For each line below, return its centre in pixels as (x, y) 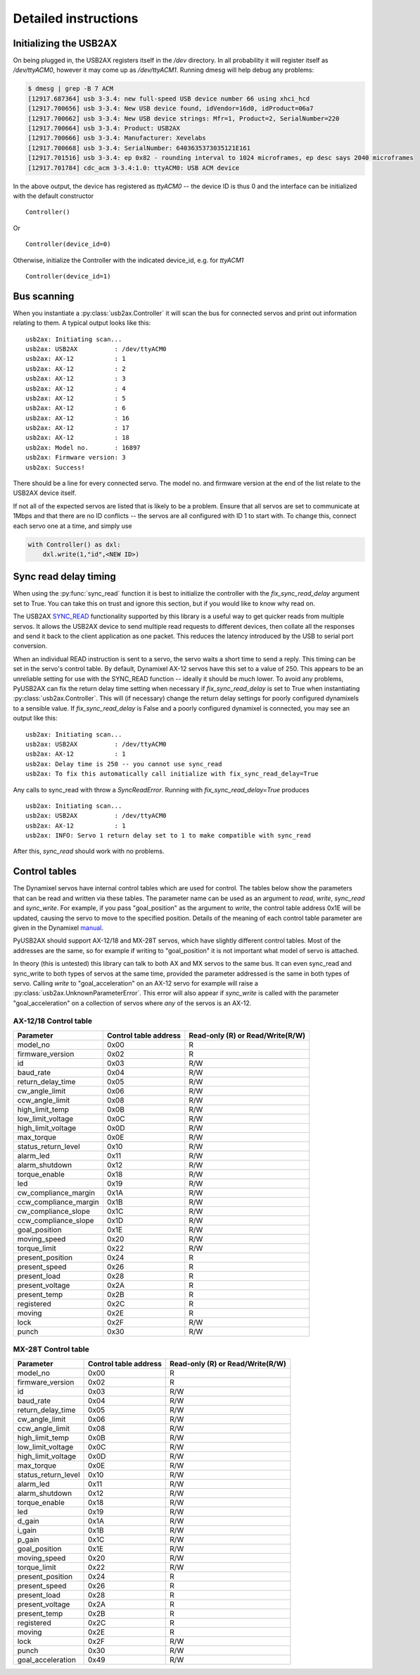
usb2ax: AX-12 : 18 (78, 438)
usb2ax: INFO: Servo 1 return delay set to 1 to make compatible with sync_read (168, 836)
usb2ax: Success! (55, 467)
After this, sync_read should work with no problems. (89, 851)
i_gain (27, 1530)
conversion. (30, 646)
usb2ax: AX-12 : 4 (76, 388)
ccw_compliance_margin (58, 1202)
